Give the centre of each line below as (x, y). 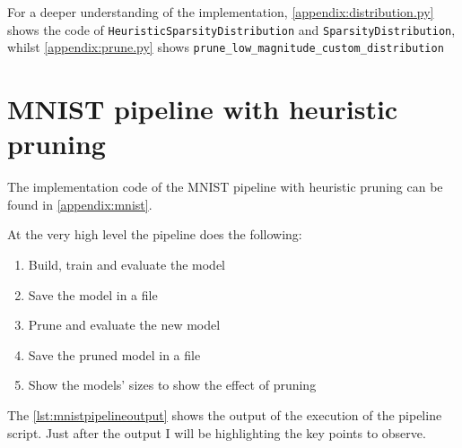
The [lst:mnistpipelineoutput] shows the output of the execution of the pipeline (225, 414)
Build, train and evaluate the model (126, 264)
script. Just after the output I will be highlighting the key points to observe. (217, 432)
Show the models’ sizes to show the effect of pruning (172, 385)
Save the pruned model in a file (114, 354)
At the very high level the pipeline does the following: (155, 234)
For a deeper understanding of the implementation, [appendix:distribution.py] (221, 12)
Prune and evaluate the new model (124, 325)
